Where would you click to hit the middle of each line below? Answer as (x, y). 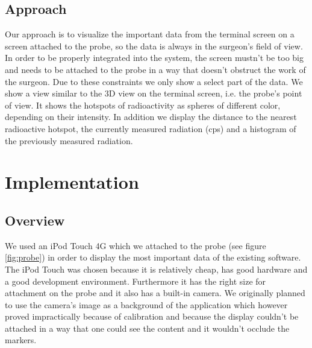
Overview (35, 220)
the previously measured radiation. (69, 140)
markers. (21, 340)
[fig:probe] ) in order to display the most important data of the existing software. (153, 257)
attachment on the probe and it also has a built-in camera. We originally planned (155, 293)
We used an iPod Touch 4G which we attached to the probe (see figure (136, 245)
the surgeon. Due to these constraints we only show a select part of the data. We (154, 81)
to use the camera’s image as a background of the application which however (146, 304)
